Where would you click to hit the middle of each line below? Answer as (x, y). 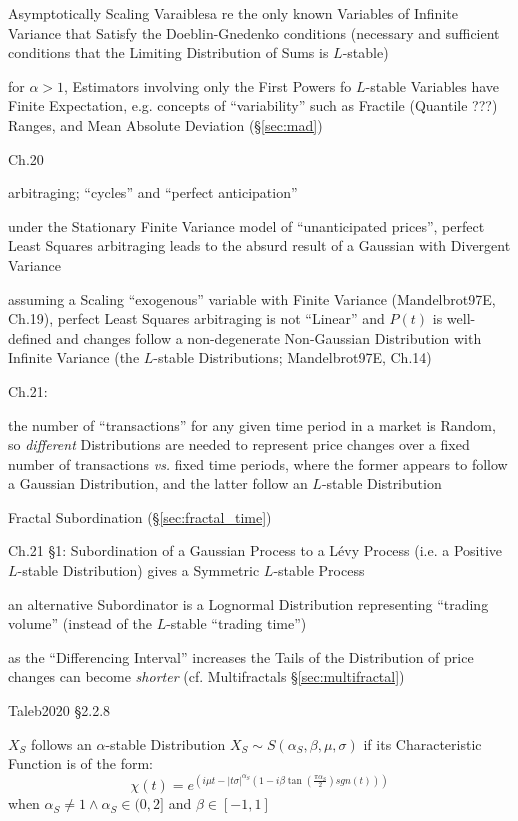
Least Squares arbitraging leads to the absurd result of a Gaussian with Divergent (259, 245)
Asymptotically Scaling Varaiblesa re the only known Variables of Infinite (233, 13)
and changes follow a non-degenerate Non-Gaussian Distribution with (269, 337)
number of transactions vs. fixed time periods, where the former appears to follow (258, 463)
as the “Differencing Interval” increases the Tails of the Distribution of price (241, 656)
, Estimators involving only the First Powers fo (208, 85)
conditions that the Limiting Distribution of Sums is (168, 52)
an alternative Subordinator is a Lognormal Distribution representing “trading (248, 603)
